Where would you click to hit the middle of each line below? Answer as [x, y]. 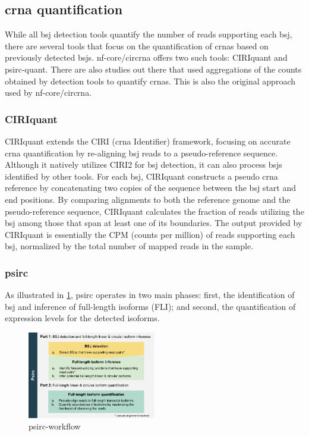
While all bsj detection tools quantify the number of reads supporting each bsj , [149, 34]
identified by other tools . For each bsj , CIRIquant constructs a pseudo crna [141, 176]
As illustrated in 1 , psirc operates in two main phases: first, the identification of [150, 295]
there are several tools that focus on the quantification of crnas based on [137, 46]
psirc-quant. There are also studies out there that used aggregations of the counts [153, 69]
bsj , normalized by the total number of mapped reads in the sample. [129, 246]
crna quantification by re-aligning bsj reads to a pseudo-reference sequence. [141, 153]
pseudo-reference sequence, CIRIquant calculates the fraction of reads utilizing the [154, 211]
